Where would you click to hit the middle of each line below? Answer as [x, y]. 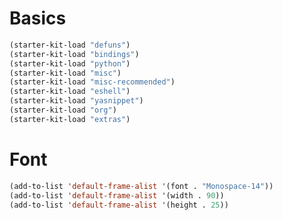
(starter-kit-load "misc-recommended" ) [92, 82]
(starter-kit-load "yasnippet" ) [76, 101]
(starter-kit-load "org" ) [63, 110]
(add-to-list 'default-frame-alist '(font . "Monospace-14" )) [141, 186]
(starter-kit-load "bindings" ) [74, 54]
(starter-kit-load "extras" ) [70, 119]
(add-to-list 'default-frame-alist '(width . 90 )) [117, 195]
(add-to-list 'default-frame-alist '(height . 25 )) [119, 205]
